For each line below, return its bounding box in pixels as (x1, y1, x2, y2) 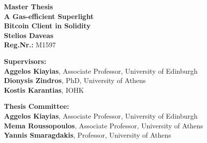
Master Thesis (4, 1, 53, 11)
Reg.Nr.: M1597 (4, 40, 56, 50)
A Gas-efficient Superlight (4, 11, 94, 21)
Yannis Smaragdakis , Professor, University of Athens (4, 130, 171, 140)
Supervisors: (4, 56, 47, 66)
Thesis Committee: (4, 101, 69, 111)
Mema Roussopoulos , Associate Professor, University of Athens (4, 120, 204, 130)
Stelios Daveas (4, 30, 53, 40)
